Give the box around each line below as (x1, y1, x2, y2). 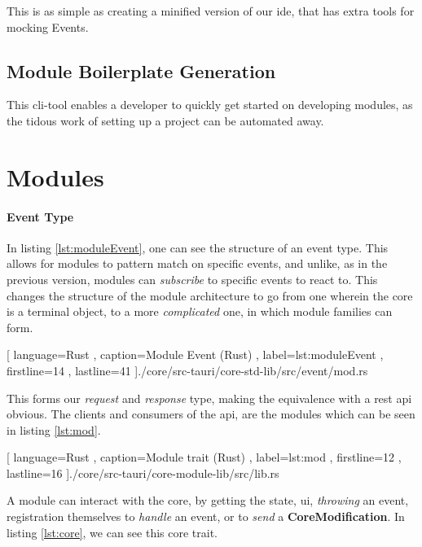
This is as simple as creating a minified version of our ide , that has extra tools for (7, 2, 415, 19)
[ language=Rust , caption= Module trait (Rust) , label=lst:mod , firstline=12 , (7, 449, 402, 466)
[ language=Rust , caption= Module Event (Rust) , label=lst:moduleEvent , (7, 346, 384, 363)
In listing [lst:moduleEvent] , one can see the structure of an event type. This (7, 238, 389, 256)
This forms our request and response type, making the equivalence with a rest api (7, 389, 412, 406)
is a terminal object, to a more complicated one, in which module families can (7, 303, 393, 320)
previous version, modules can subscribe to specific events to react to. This (7, 270, 378, 287)
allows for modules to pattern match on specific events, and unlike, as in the (7, 255, 388, 272)
